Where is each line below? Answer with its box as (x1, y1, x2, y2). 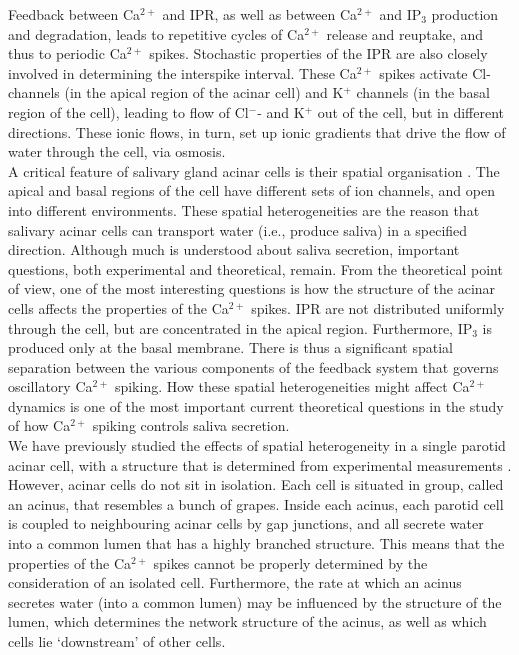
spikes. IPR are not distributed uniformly (251, 297, 505, 318)
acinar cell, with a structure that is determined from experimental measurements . (8, 454, 512, 475)
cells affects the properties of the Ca (8, 297, 229, 318)
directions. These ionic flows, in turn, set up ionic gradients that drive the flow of (8, 121, 506, 142)
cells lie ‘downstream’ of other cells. (8, 631, 226, 651)
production (431, 4, 499, 24)
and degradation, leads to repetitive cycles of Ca (8, 23, 305, 44)
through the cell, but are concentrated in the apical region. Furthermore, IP (8, 317, 473, 338)
